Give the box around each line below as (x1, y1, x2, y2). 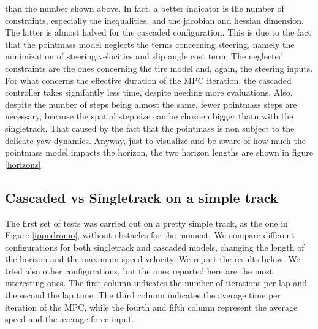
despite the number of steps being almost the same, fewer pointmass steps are (5, 97, 297, 110)
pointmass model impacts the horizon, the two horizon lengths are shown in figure (5, 146, 313, 159)
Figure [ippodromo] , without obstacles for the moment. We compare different (5, 229, 295, 241)
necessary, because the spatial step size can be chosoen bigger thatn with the (5, 110, 293, 123)
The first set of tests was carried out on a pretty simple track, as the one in (5, 216, 288, 229)
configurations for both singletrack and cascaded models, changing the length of (5, 240, 305, 253)
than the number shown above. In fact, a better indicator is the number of (5, 2, 284, 14)
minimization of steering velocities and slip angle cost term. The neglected (5, 50, 284, 62)
